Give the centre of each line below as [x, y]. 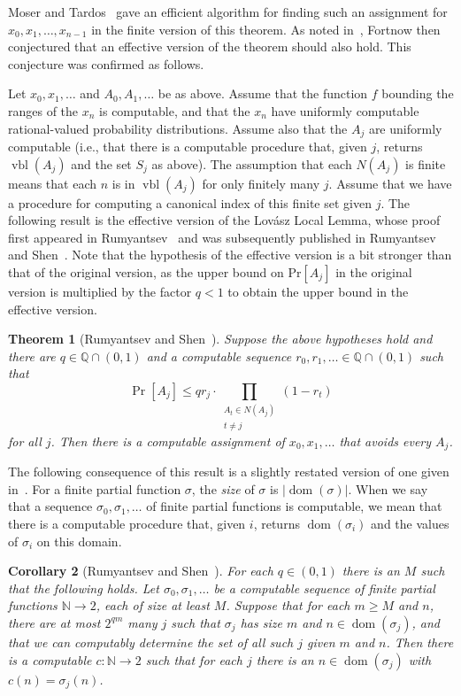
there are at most [54, 622]
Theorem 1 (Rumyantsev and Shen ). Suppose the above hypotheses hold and [220, 339]
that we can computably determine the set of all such [151, 642]
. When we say [388, 488]
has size [261, 622]
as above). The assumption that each [252, 163]
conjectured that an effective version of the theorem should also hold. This [210, 46]
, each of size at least [153, 605]
